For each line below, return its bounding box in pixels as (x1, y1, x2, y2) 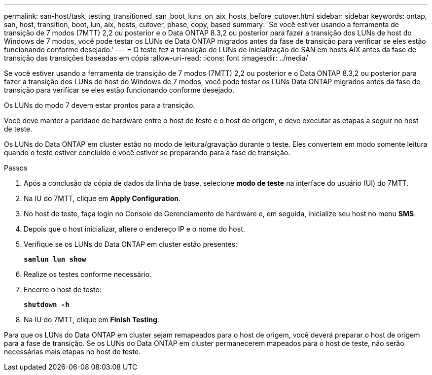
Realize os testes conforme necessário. (24, 270, 152, 278)
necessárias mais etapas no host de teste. (4, 347, 141, 356)
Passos (4, 164, 28, 172)
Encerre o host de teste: (24, 285, 102, 294)
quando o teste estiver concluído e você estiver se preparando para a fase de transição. (4, 148, 290, 157)
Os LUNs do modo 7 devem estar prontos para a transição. (4, 101, 195, 109)
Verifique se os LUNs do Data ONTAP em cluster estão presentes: (24, 240, 238, 248)
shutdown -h (24, 301, 70, 308)
